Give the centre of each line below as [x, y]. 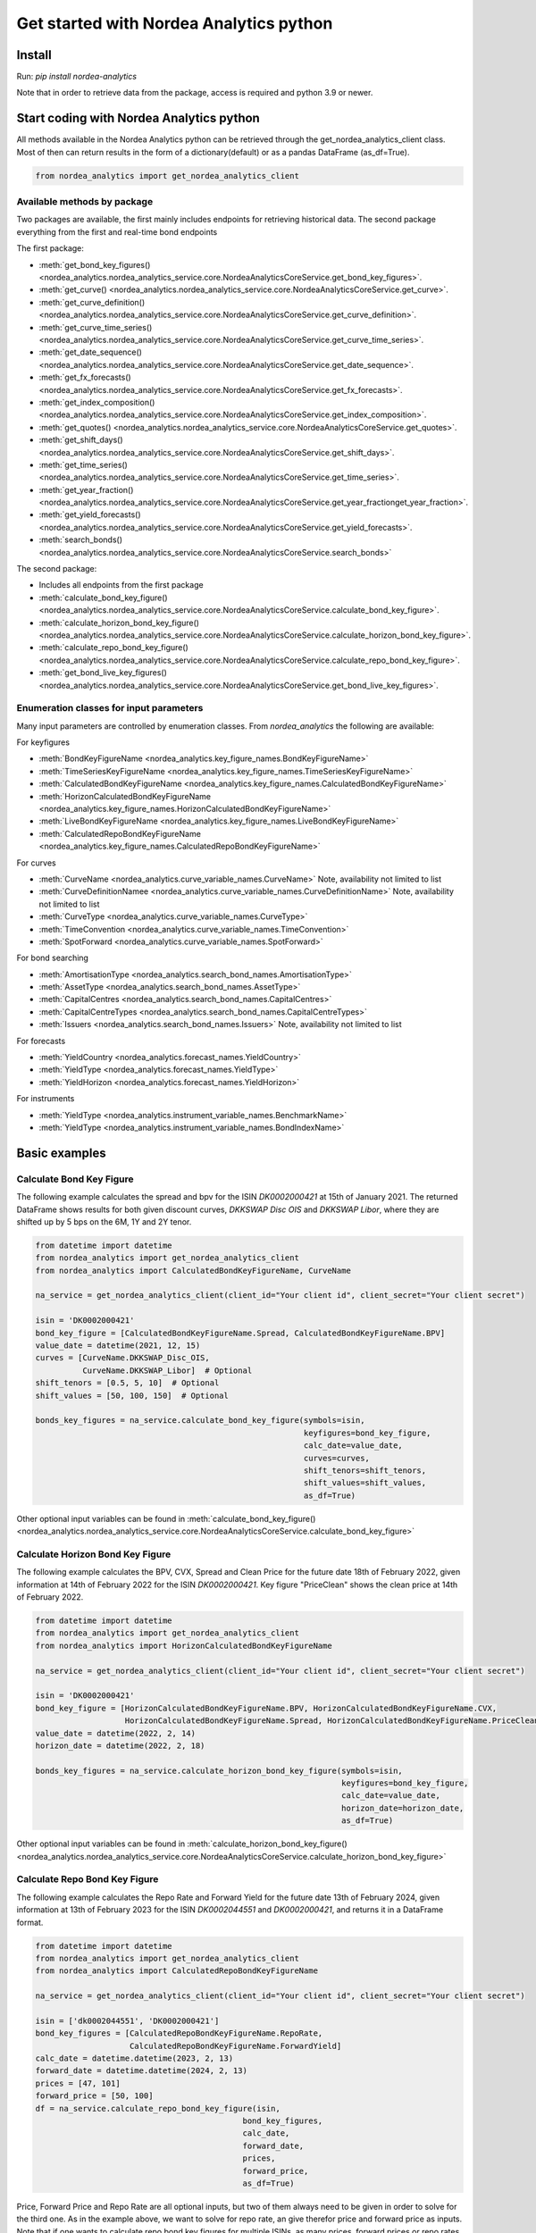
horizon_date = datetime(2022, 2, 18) [120, 1745]
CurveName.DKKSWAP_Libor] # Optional [167, 1370]
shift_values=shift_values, [365, 1483]
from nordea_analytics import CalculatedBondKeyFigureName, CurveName [193, 1270]
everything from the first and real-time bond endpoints [117, 231]
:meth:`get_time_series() [84, 464]
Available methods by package [85, 202]
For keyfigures [43, 742]
